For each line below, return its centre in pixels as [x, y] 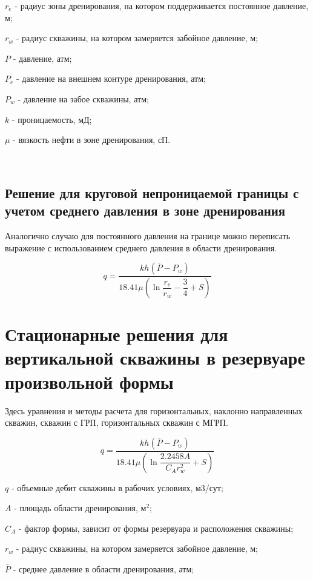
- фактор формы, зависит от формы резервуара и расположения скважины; [156, 528]
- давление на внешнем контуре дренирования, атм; [111, 78]
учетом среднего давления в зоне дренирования [145, 210]
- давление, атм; [42, 58]
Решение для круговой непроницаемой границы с [152, 192]
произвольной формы [89, 381]
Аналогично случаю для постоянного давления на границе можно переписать [148, 235]
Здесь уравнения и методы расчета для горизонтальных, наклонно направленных [154, 410]
